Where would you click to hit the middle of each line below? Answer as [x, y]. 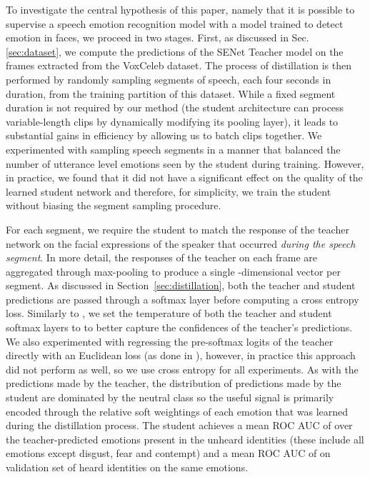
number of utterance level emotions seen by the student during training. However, [185, 163]
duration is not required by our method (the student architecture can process [175, 107]
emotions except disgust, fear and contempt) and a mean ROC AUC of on [168, 453]
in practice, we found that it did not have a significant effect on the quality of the [184, 177]
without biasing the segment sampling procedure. [114, 205]
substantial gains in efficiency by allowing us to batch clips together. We [164, 135]
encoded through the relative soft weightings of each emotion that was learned [177, 411]
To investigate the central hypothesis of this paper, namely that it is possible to [180, 9]
